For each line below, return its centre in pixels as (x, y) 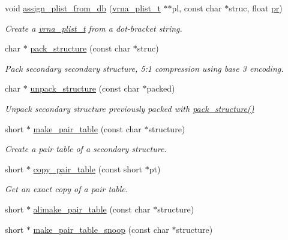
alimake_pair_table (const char (92, 209)
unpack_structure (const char (85, 88)
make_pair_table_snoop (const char (101, 229)
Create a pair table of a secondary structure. (86, 149)
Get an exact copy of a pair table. (67, 189)
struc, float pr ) (256, 8)
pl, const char (197, 8)
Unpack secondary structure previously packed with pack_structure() (130, 108)
